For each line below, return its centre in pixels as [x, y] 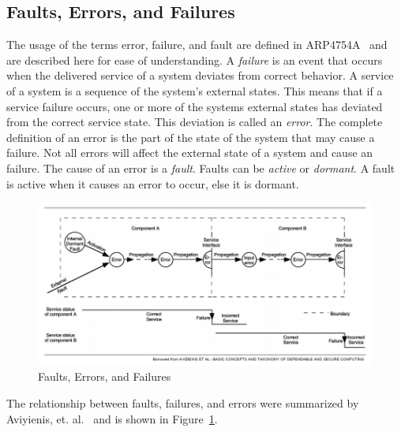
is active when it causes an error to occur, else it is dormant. [153, 183]
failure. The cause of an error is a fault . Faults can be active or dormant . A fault [201, 168]
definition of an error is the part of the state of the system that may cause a [191, 137]
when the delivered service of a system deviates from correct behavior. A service [200, 75]
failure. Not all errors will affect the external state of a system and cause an [190, 153]
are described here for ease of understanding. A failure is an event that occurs [195, 60]
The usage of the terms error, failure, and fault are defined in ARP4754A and [197, 45]
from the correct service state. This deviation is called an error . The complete [195, 122]
